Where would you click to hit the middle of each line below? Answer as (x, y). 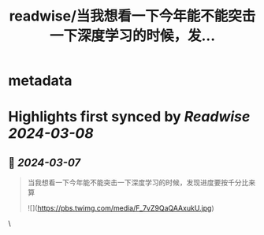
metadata (40, 81)
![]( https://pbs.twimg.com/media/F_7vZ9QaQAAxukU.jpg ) (121, 208)
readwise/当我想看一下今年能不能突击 (132, 16)
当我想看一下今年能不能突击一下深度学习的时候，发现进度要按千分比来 (141, 183)
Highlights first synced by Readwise (129, 117)
